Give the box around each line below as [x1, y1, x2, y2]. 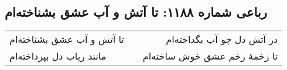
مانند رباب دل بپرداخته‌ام [9, 49, 107, 63]
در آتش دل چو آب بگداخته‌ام [166, 32, 278, 46]
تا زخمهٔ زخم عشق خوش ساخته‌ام [142, 49, 278, 63]
